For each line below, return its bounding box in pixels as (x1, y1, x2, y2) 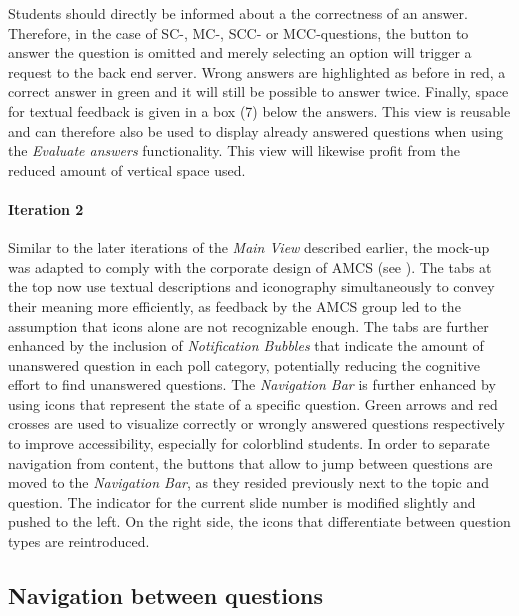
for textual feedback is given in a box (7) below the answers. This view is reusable (8, 100, 511, 121)
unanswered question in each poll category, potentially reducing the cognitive (8, 354, 481, 375)
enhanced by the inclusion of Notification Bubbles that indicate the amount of (8, 335, 484, 356)
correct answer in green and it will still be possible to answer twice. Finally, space (8, 81, 509, 102)
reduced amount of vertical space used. (8, 159, 246, 180)
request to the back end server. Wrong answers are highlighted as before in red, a (8, 61, 506, 82)
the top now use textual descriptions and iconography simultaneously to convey (8, 276, 495, 297)
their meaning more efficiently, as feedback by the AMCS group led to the (8, 295, 461, 316)
